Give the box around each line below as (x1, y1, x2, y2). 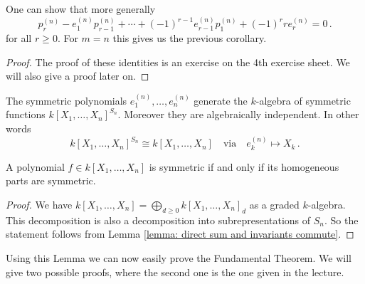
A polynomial (6, 159, 65, 174)
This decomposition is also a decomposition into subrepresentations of (6, 212, 311, 227)
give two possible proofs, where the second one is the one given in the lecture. (6, 264, 344, 279)
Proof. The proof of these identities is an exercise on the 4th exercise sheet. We (6, 54, 350, 69)
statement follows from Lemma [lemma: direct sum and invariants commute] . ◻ (6, 226, 354, 241)
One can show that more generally (6, 1, 156, 16)
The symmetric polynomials (6, 93, 127, 107)
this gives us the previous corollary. (112, 31, 267, 46)
